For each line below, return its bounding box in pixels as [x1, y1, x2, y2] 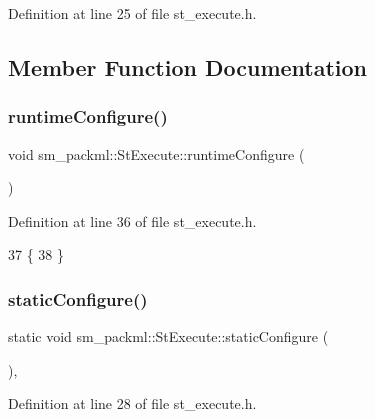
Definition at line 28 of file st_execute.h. [8, 393, 257, 414]
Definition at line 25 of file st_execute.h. [8, 3, 257, 23]
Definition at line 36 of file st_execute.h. [8, 210, 257, 231]
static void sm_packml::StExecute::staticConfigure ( [8, 326, 329, 347]
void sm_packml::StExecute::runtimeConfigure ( [8, 143, 305, 164]
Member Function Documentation [8, 51, 368, 82]
